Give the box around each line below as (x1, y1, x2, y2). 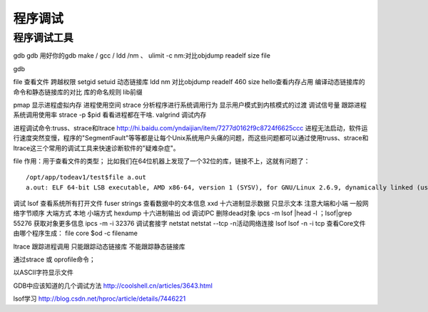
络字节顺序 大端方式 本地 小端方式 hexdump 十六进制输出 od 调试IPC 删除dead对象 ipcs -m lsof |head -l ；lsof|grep (13, 209, 352, 217)
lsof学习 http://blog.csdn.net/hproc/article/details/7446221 (13, 294, 186, 303)
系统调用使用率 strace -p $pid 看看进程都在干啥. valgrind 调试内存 (13, 110, 207, 119)
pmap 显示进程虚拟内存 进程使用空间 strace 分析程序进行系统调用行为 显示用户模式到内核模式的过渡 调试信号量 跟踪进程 (13, 100, 367, 109)
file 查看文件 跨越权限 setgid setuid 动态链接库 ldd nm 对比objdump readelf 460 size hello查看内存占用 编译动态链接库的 (13, 78, 365, 86)
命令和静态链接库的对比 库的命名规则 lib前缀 (13, 88, 143, 96)
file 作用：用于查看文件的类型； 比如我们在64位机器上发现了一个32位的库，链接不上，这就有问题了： (13, 157, 310, 165)
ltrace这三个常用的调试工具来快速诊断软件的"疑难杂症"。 (13, 143, 180, 152)
